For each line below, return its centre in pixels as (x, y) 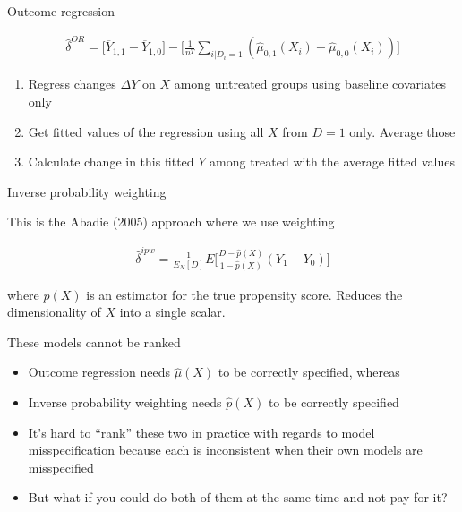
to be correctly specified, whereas (309, 372)
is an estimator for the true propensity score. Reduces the (244, 294)
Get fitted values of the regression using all (146, 131)
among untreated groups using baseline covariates (310, 84)
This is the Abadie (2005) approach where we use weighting (171, 222)
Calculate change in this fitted (111, 162)
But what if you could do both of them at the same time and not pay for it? (238, 497)
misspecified (61, 467)
